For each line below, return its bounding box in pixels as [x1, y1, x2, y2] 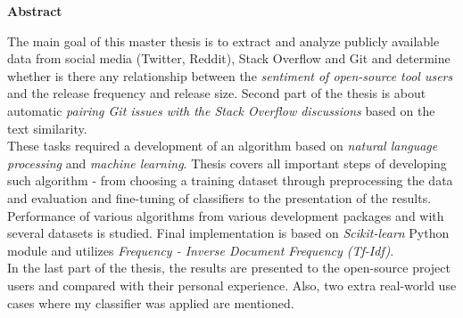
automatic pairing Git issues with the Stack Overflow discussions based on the [7, 101, 435, 119]
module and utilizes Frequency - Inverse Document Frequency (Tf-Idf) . [7, 241, 394, 259]
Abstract [7, 2, 62, 20]
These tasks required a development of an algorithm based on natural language [7, 136, 438, 155]
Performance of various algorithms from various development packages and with [7, 206, 444, 224]
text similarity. [7, 118, 87, 137]
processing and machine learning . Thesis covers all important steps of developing [7, 153, 447, 172]
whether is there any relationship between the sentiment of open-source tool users [7, 66, 453, 85]
